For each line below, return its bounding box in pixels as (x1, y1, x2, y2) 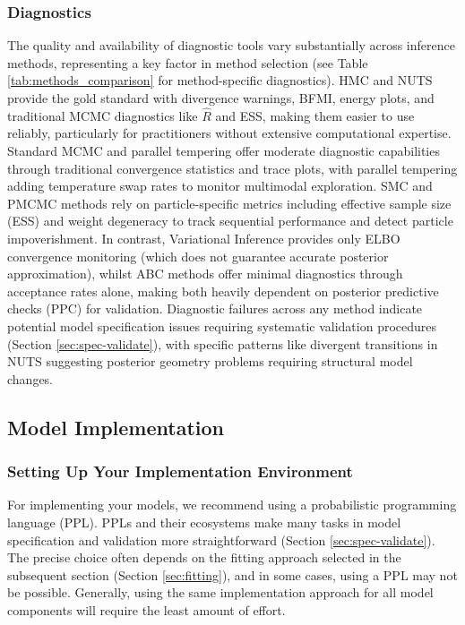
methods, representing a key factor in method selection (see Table (7, 53, 368, 72)
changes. (7, 369, 54, 388)
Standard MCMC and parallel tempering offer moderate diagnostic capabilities (7, 141, 440, 159)
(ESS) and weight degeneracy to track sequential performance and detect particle (7, 211, 453, 230)
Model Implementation (7, 413, 225, 441)
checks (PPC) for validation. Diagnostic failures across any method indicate (7, 299, 423, 318)
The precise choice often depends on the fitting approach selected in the (7, 548, 401, 567)
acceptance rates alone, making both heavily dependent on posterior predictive (7, 281, 439, 300)
